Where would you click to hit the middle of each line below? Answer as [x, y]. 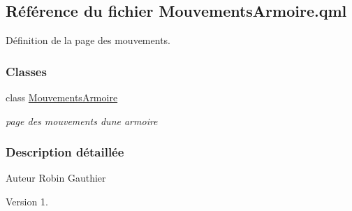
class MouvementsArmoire [62, 97]
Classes [26, 71]
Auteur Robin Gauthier [56, 178]
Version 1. [27, 202]
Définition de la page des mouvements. [88, 40]
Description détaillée [65, 152]
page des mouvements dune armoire [82, 121]
